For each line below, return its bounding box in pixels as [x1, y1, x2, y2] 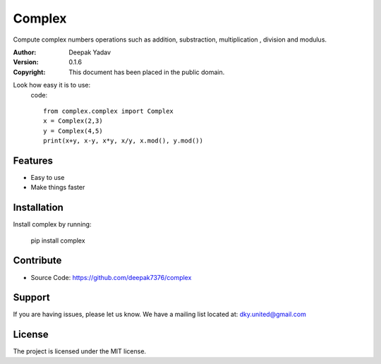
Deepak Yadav [68, 48, 111, 56]
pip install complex [30, 236, 85, 245]
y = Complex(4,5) [43, 127, 103, 135]
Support [13, 291, 50, 303]
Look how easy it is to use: [13, 81, 91, 90]
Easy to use [30, 173, 65, 181]
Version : [13, 58, 39, 66]
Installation [13, 202, 64, 214]
